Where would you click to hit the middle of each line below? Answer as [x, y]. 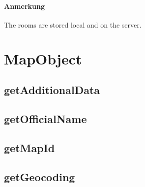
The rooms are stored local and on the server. [73, 24]
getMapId [29, 147]
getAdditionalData [52, 90]
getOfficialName [45, 118]
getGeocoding [40, 176]
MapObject [43, 58]
